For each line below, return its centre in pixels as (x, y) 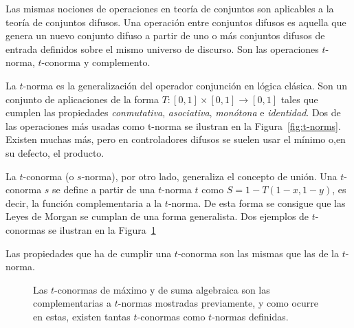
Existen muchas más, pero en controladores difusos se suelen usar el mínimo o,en (176, 139)
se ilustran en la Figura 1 (102, 229)
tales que (299, 99)
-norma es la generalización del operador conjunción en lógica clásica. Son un (185, 85)
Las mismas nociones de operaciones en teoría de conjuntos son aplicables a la (170, 8)
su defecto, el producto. (55, 152)
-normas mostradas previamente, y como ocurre (218, 303)
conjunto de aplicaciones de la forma (82, 99)
